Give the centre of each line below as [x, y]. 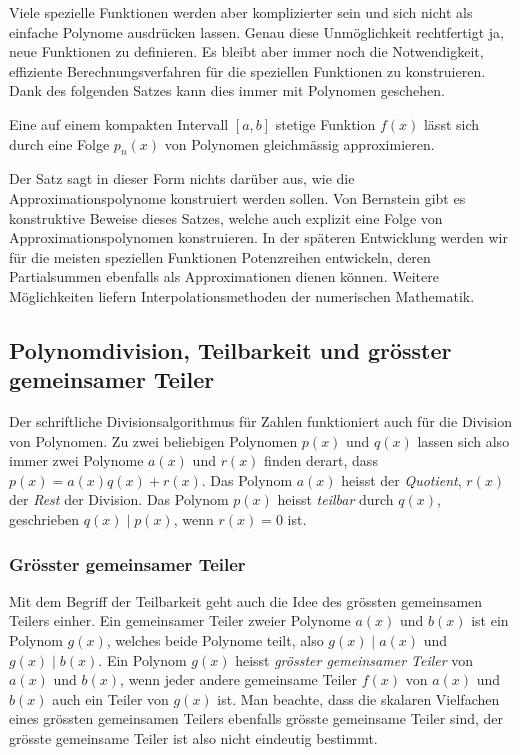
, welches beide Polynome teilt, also [215, 640]
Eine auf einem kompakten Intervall [119, 123]
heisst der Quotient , [401, 479]
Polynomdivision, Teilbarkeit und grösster [230, 349]
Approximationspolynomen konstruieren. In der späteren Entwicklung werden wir [258, 237]
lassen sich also [463, 440]
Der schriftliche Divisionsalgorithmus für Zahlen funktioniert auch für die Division [260, 421]
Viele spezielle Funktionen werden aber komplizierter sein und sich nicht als [241, 12]
